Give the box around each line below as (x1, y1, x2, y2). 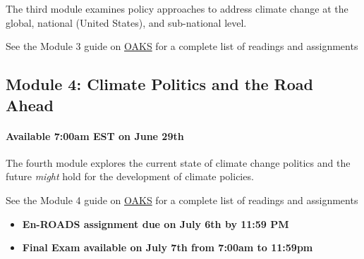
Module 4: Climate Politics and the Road (6, 73, 313, 95)
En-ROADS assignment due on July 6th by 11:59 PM (22, 216, 289, 231)
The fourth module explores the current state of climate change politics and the (6, 155, 351, 170)
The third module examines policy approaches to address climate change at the (6, 1, 348, 15)
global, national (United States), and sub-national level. (6, 15, 247, 30)
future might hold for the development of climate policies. (6, 169, 254, 184)
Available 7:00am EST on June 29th (6, 128, 184, 143)
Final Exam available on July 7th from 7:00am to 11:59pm (22, 240, 313, 255)
